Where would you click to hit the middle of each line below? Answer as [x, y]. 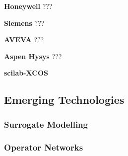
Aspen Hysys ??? [33, 56]
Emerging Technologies [64, 100]
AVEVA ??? [24, 39]
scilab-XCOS [26, 73]
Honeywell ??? [28, 6]
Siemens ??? [24, 23]
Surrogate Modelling [46, 124]
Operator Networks [44, 147]
